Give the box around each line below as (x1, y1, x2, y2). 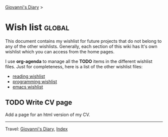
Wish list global (5, 22, 69, 33)
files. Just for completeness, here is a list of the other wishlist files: (5, 63, 143, 69)
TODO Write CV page (5, 98, 72, 107)
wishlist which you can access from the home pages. (5, 48, 115, 54)
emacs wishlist (12, 84, 43, 90)
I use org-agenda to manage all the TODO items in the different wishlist (5, 58, 152, 64)
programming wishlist (12, 78, 57, 84)
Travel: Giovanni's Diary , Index (5, 126, 68, 132)
